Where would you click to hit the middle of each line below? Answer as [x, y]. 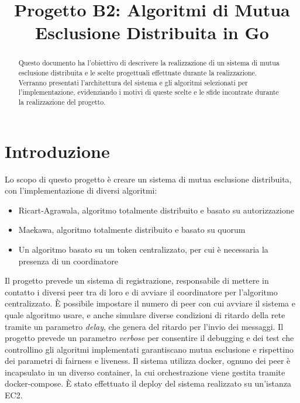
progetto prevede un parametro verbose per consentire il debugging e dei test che [149, 338]
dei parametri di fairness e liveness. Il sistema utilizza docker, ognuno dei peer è [148, 361]
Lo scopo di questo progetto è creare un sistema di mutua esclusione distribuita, [148, 179]
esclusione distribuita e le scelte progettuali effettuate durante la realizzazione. [138, 73]
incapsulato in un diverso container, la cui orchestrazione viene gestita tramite [145, 372]
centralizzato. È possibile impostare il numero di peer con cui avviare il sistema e [150, 303]
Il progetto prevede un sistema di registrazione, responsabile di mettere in [137, 280]
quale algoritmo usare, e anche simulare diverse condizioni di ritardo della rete [145, 314]
